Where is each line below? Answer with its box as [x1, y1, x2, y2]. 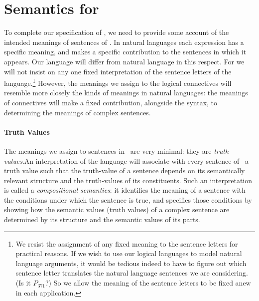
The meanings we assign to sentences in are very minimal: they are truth [4, 145, 229, 156]
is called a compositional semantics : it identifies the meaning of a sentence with [4, 185, 246, 195]
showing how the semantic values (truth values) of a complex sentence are [4, 204, 230, 215]
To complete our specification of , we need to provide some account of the [4, 27, 229, 37]
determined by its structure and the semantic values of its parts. [4, 214, 200, 225]
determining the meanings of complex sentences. [4, 107, 151, 117]
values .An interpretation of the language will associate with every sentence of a [4, 155, 249, 166]
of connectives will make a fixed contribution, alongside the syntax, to [4, 97, 218, 107]
